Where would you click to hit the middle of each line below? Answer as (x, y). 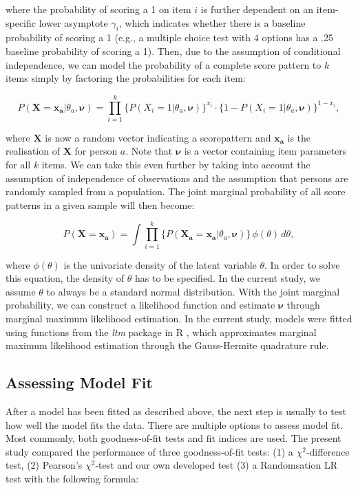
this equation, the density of (65, 278)
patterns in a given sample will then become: (100, 204)
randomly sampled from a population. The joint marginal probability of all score (176, 191)
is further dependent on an (257, 9)
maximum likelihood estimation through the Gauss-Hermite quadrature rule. (167, 345)
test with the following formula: (72, 478)
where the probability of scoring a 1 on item (98, 9)
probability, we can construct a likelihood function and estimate (140, 305)
